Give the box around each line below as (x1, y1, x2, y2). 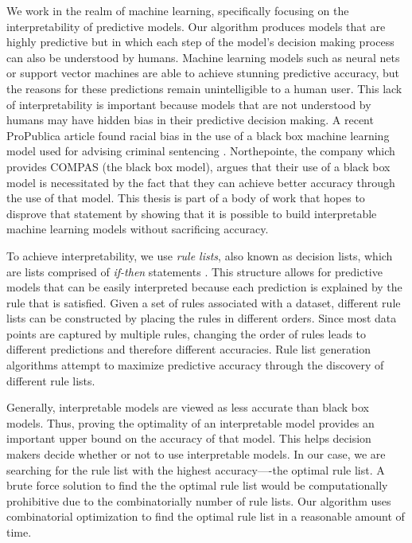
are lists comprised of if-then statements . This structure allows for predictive (6, 263, 383, 279)
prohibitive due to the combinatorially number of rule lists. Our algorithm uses (6, 492, 391, 509)
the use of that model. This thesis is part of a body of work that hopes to (6, 189, 365, 206)
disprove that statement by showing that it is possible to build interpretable (6, 205, 377, 221)
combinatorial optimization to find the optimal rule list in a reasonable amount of (6, 508, 405, 525)
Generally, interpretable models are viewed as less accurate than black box (6, 399, 369, 416)
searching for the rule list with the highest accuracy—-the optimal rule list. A (6, 461, 385, 478)
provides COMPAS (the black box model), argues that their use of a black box (6, 158, 391, 174)
